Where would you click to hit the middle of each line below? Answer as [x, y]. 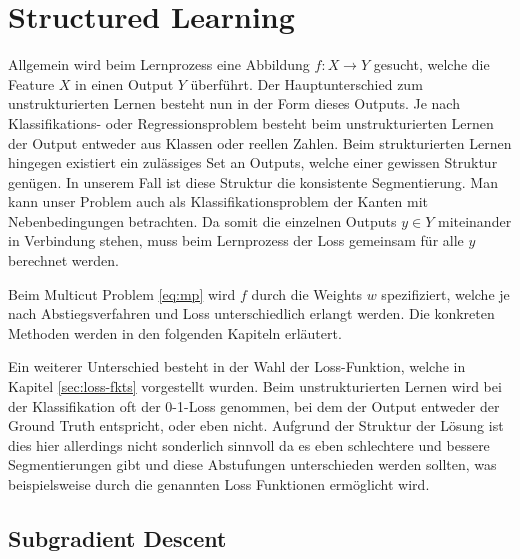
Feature [31, 83]
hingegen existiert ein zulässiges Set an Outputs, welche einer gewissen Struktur [253, 162]
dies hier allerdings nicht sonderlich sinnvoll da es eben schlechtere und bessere [249, 444]
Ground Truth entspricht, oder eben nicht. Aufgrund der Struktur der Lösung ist [256, 425]
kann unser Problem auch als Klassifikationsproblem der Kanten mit [218, 201]
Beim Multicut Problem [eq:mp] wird [122, 293]
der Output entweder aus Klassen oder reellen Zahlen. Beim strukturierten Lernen [260, 142]
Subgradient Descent [117, 537]
